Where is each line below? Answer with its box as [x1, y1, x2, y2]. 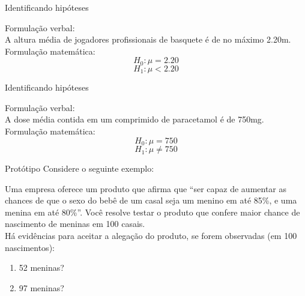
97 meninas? [19, 281, 64, 294]
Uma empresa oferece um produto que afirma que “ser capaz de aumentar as [5, 182, 287, 195]
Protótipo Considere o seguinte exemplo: [5, 162, 154, 175]
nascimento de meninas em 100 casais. [5, 217, 145, 230]
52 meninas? [19, 261, 64, 274]
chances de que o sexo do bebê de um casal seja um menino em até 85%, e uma [5, 194, 297, 207]
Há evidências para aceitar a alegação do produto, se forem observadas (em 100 [5, 229, 297, 242]
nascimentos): [5, 241, 55, 253]
